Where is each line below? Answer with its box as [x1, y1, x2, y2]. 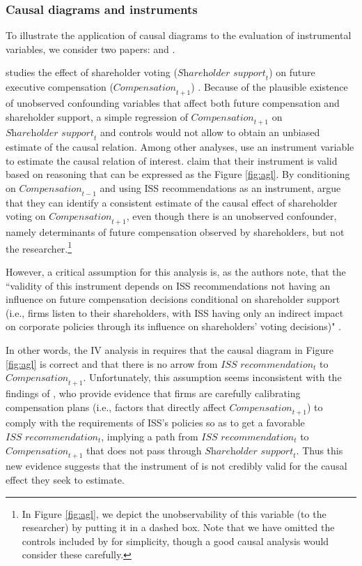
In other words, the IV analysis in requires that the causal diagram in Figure [6, 342, 334, 357]
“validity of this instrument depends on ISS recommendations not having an [6, 278, 331, 292]
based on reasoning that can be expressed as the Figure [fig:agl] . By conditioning [6, 167, 350, 181]
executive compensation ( [6, 80, 113, 94]
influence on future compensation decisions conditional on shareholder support [6, 292, 340, 306]
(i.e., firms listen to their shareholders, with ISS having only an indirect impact [6, 305, 344, 320]
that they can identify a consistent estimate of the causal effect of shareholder [6, 195, 338, 209]
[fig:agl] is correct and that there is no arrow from [6, 356, 218, 371]
